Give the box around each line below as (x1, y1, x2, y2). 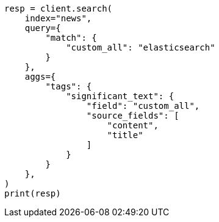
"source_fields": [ (86, 111, 179, 120)
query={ (24, 23, 61, 33)
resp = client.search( (4, 4, 113, 13)
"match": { (45, 33, 97, 43)
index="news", (24, 13, 92, 23)
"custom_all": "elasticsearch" (66, 43, 215, 52)
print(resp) (4, 189, 61, 198)
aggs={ (24, 72, 56, 82)
